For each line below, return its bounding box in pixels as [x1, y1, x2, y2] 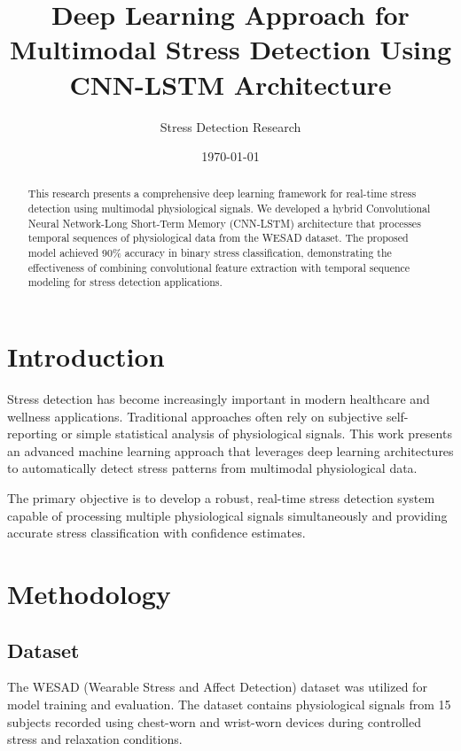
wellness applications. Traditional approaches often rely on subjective [7, 406, 383, 425]
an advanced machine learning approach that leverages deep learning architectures [7, 441, 454, 460]
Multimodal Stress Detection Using [9, 31, 452, 67]
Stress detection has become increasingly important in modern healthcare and [7, 390, 430, 408]
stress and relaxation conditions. [7, 730, 183, 748]
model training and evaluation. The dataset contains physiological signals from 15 [7, 694, 451, 713]
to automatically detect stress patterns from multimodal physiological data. [7, 459, 418, 477]
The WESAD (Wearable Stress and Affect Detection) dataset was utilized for [7, 677, 427, 696]
